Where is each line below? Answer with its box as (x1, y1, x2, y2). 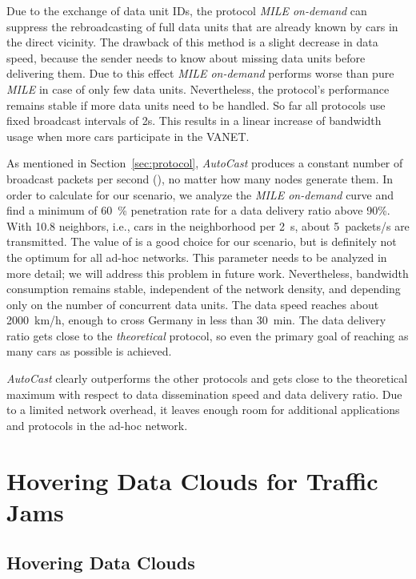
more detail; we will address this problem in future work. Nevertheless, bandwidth (6, 264, 409, 281)
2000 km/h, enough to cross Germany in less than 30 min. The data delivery (6, 312, 386, 328)
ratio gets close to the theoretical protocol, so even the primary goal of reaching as (6, 327, 409, 344)
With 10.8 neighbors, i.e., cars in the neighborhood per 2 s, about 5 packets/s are (6, 217, 410, 234)
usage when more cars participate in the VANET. (6, 127, 250, 144)
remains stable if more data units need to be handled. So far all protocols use (6, 96, 386, 113)
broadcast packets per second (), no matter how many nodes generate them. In (6, 170, 394, 187)
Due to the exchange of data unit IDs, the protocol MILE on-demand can (6, 2, 367, 18)
